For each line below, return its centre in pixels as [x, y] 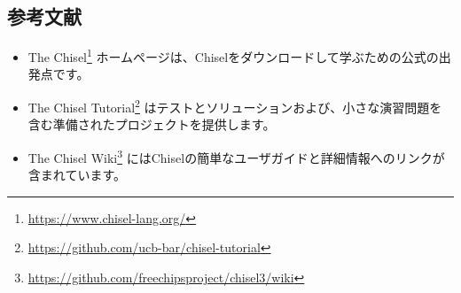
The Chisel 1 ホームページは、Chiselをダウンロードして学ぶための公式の [233, 55]
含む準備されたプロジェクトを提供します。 [152, 124]
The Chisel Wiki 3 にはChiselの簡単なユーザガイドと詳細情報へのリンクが [236, 156]
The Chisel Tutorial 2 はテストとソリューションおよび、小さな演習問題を [235, 106]
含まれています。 [77, 175]
